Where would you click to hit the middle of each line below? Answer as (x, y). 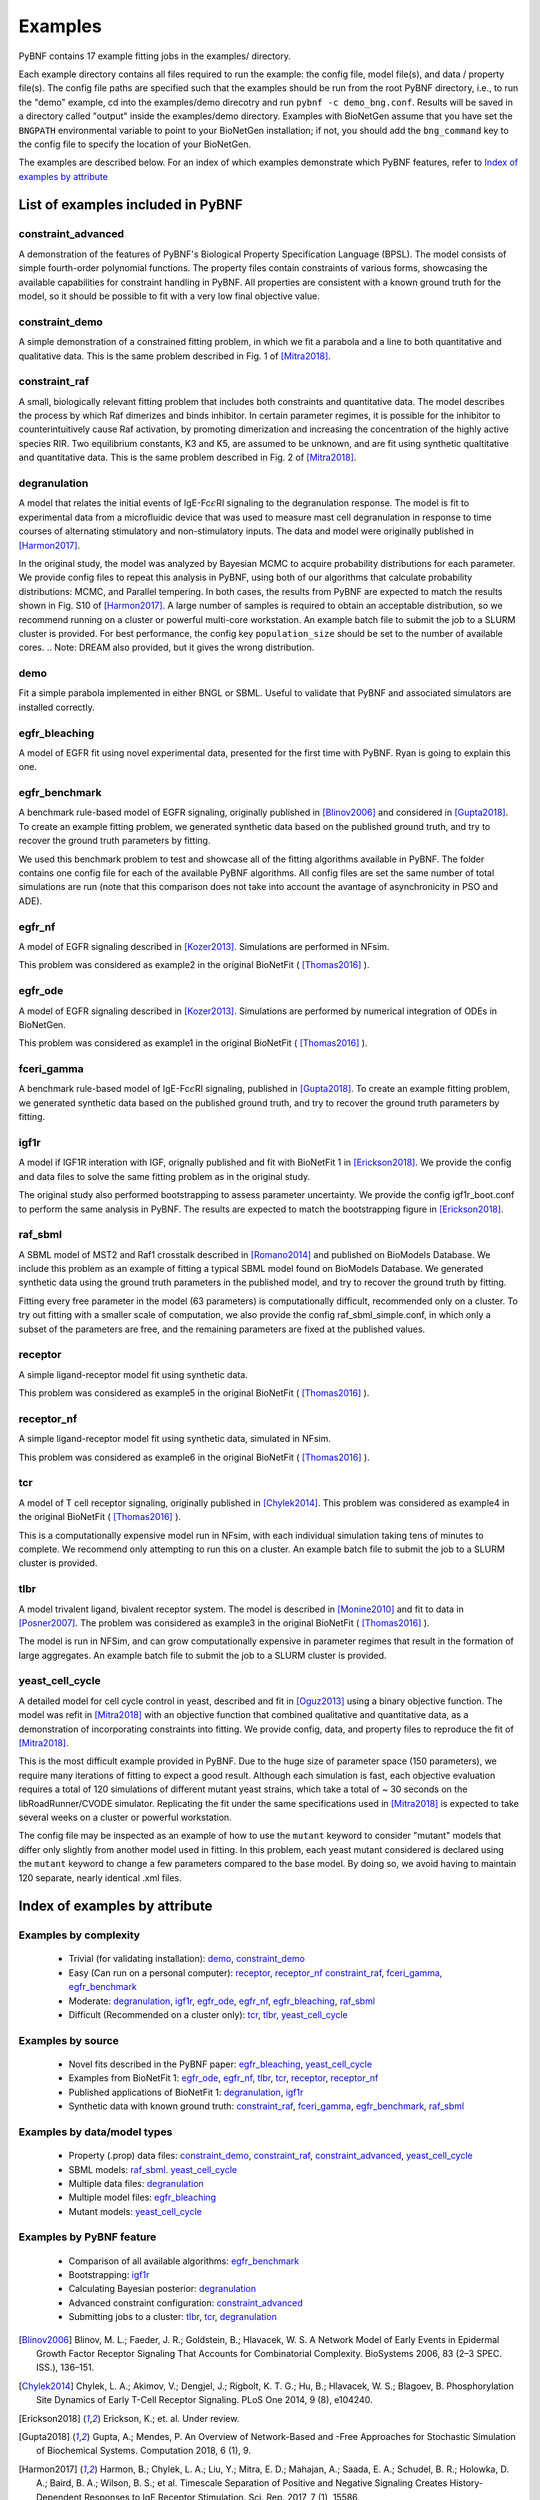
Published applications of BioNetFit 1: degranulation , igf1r (186, 2092)
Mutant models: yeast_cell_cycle (135, 2211)
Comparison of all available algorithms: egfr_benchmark (184, 2261)
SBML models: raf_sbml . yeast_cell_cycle (153, 2169)
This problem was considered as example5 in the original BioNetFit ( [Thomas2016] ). (194, 1393)
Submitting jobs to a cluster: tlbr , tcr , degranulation (172, 2317)
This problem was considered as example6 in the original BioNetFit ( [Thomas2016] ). (194, 1457)
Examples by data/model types (95, 2132)
